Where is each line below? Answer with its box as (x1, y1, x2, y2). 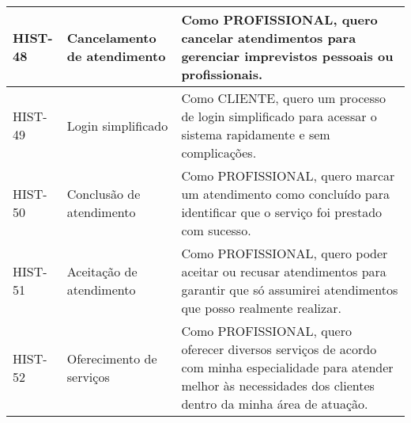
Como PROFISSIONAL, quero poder (181, 244, 388, 262)
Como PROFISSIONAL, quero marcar (181, 166, 395, 185)
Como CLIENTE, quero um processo (181, 89, 386, 107)
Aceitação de (66, 262, 138, 280)
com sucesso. (181, 221, 251, 239)
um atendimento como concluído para (181, 185, 390, 203)
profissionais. (181, 65, 263, 83)
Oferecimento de (66, 349, 157, 368)
